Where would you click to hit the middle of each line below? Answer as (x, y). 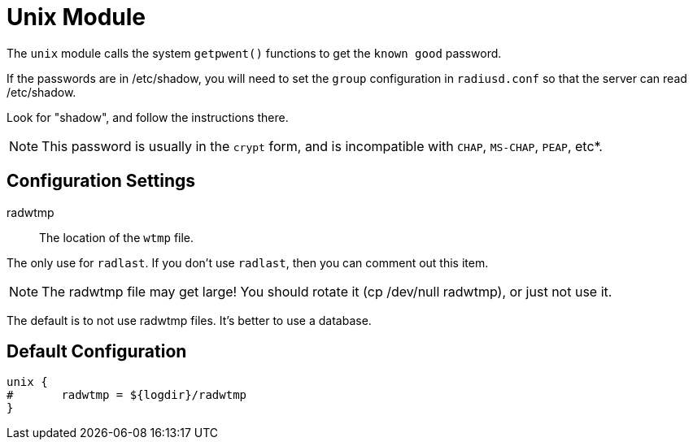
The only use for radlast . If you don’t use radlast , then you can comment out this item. (248, 262)
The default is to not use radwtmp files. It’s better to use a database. (189, 320)
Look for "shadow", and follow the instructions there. (148, 117)
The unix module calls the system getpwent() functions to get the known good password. (254, 53)
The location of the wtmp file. (117, 237)
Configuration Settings (101, 181)
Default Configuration (97, 352)
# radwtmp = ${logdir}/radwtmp (127, 395)
